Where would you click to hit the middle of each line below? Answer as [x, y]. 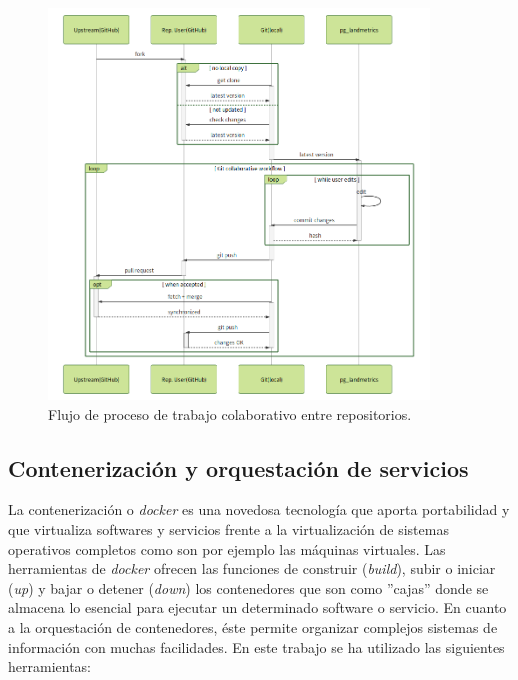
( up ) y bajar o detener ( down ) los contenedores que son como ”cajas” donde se [248, 587]
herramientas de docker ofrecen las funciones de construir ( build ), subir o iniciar [252, 568]
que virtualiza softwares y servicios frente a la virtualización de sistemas [228, 529]
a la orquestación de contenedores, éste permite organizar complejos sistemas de [253, 627]
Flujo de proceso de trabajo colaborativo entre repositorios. [230, 413]
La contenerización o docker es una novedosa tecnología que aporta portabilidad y [259, 509]
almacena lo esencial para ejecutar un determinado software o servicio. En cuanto [257, 607]
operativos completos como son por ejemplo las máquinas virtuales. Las [227, 548]
